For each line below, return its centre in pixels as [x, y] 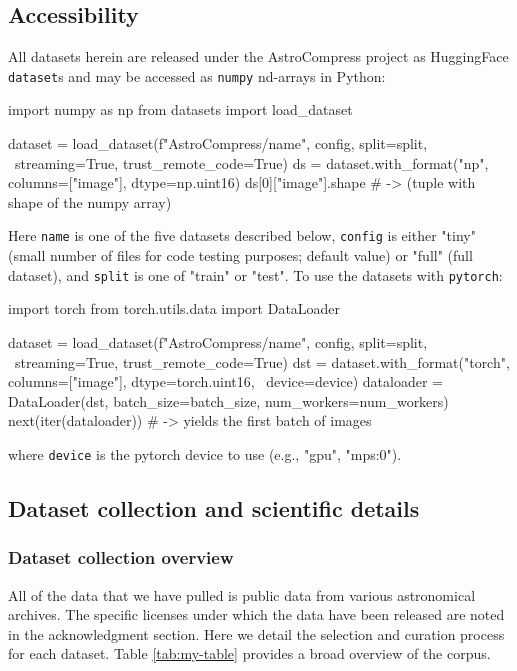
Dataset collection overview [121, 557]
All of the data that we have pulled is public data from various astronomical [242, 594]
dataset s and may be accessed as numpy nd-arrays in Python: [197, 75]
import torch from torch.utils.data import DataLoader [174, 308]
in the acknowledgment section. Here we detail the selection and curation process [256, 633]
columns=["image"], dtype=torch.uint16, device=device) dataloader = [225, 381]
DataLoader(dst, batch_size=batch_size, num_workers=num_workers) [228, 400]
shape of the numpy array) [90, 201]
